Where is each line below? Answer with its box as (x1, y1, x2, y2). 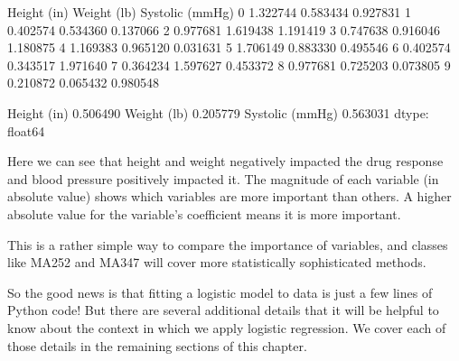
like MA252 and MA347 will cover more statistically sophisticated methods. (7, 253, 426, 272)
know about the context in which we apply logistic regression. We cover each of (7, 318, 446, 337)
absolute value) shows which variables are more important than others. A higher (7, 187, 452, 206)
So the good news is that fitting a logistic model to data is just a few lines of (7, 282, 433, 301)
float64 (7, 121, 45, 140)
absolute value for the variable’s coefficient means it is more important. (7, 204, 401, 223)
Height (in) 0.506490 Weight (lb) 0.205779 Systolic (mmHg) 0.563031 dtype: (7, 103, 429, 122)
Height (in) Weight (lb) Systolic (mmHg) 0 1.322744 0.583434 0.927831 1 (7, 3, 411, 21)
